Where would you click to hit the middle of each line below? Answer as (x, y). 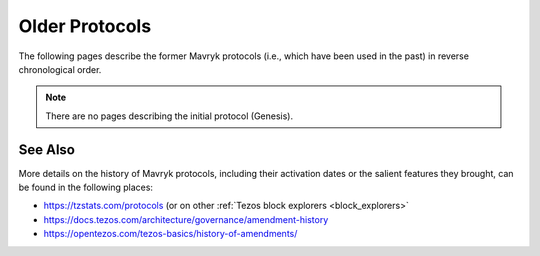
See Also (46, 149)
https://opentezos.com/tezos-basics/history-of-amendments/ (170, 234)
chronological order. (60, 69)
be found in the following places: (86, 187)
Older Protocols (85, 26)
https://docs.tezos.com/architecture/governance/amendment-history (186, 219)
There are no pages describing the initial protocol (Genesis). (169, 116)
